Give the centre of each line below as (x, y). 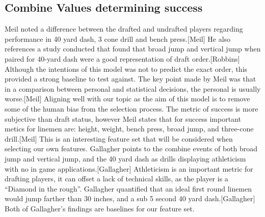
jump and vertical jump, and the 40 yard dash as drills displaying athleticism (125, 158)
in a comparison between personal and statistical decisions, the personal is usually (133, 88)
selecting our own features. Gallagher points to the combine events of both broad (131, 148)
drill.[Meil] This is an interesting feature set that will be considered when (119, 138)
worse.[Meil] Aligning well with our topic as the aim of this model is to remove (127, 99)
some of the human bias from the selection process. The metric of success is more (131, 108)
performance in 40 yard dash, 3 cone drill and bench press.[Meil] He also (118, 38)
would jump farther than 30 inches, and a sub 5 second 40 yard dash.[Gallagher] (130, 198)
